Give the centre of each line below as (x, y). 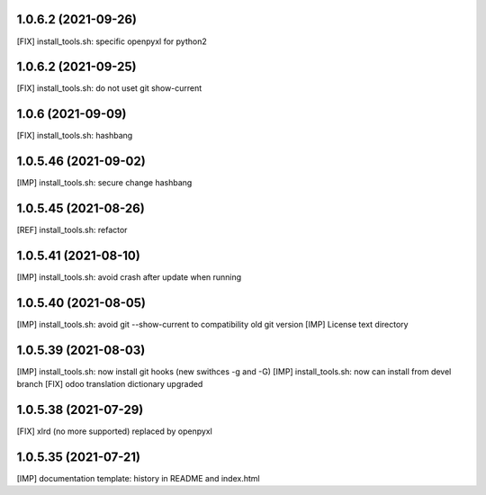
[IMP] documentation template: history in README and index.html (138, 479)
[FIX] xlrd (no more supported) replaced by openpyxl (115, 431)
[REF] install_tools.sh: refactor (72, 230)
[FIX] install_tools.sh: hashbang (75, 136)
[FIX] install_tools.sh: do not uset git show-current (109, 88)
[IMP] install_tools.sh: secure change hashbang (104, 183)
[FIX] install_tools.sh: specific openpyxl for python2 (112, 41)
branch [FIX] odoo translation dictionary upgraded (110, 384)
